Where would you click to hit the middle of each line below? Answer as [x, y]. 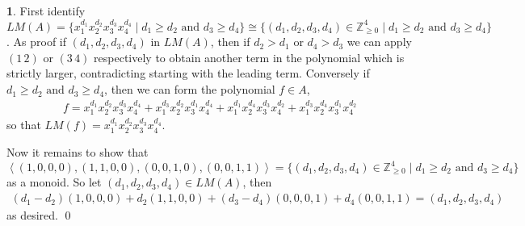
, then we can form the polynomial [190, 89]
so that [24, 125]
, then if [230, 42]
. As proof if [37, 42]
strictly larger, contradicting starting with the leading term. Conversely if [188, 73]
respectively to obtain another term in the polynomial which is [249, 57]
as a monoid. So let [54, 182]
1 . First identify [46, 10]
